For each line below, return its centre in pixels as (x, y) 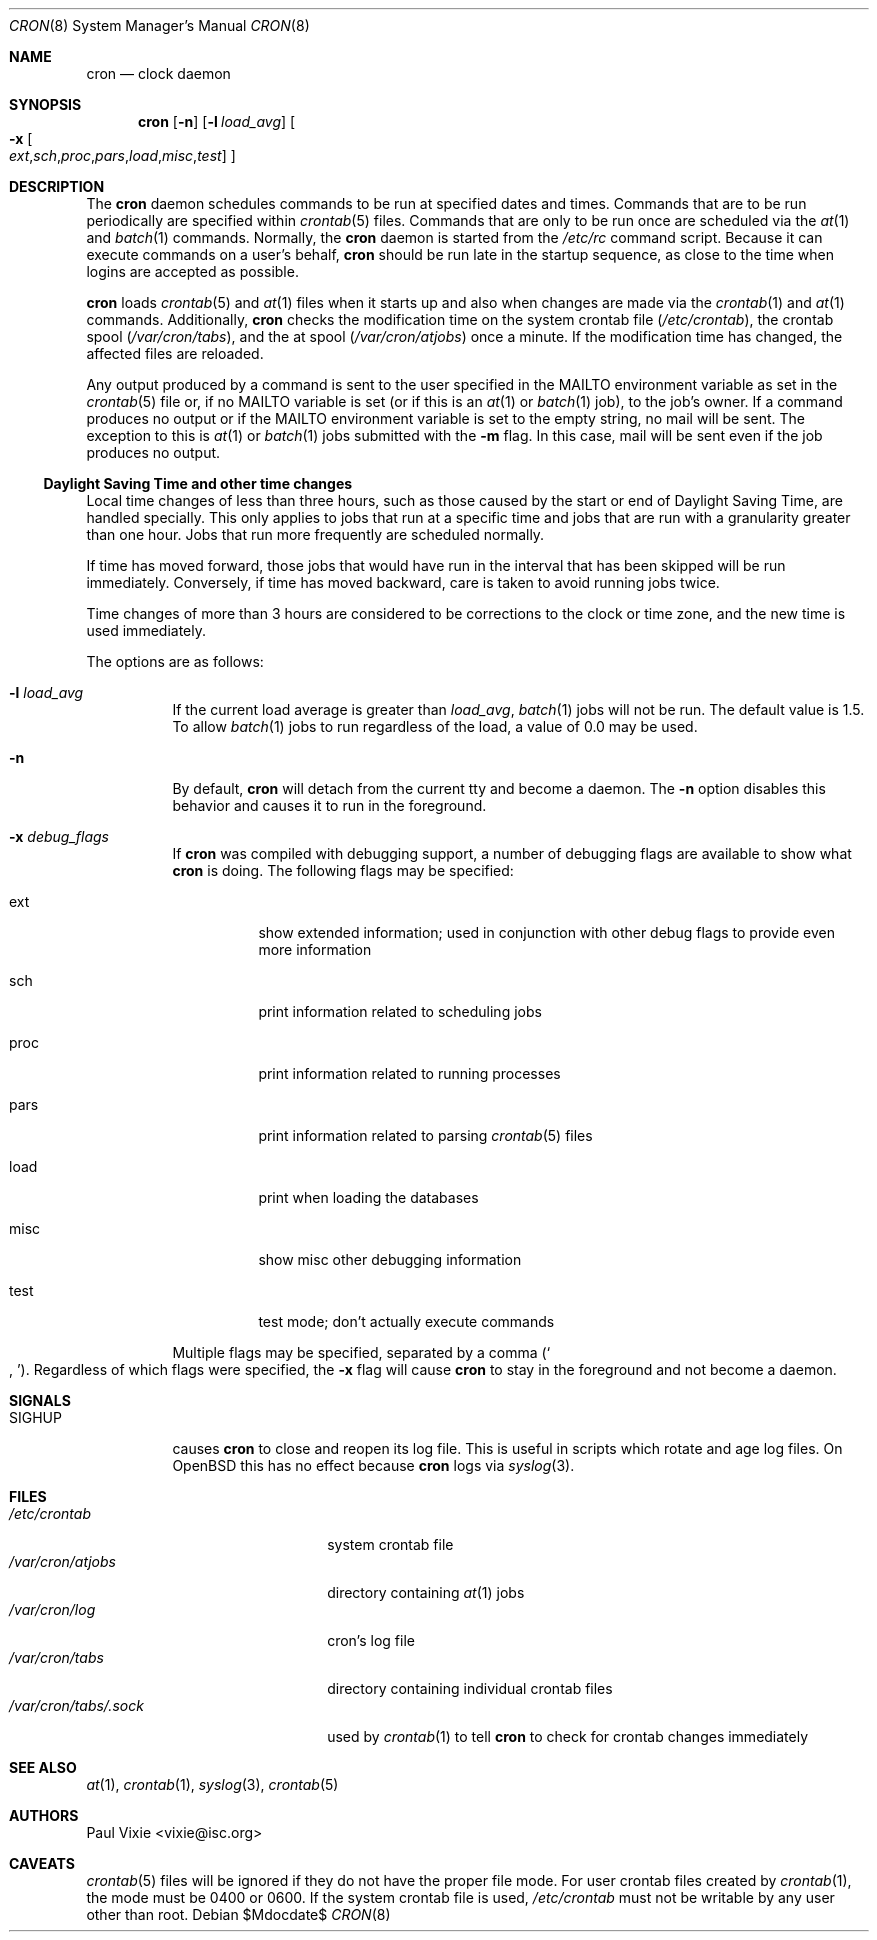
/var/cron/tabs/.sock (76, 1705)
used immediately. (146, 630)
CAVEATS (42, 1863)
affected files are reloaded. (175, 353)
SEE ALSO (43, 1767)
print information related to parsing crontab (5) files (425, 1135)
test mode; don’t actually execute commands (406, 1321)
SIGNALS (40, 1400)
